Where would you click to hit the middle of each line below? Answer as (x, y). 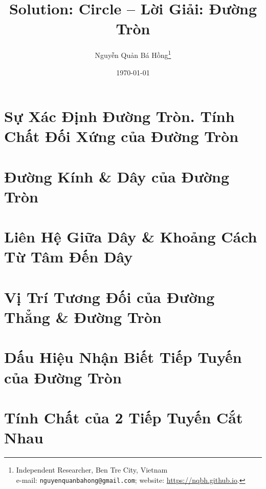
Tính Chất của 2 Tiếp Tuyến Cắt (124, 417)
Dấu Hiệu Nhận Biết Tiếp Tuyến (123, 357)
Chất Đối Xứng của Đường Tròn (121, 136)
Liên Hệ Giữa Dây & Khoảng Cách (131, 237)
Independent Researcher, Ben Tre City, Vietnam (92, 470)
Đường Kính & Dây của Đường (117, 176)
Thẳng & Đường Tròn (83, 317)
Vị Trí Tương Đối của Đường (109, 297)
